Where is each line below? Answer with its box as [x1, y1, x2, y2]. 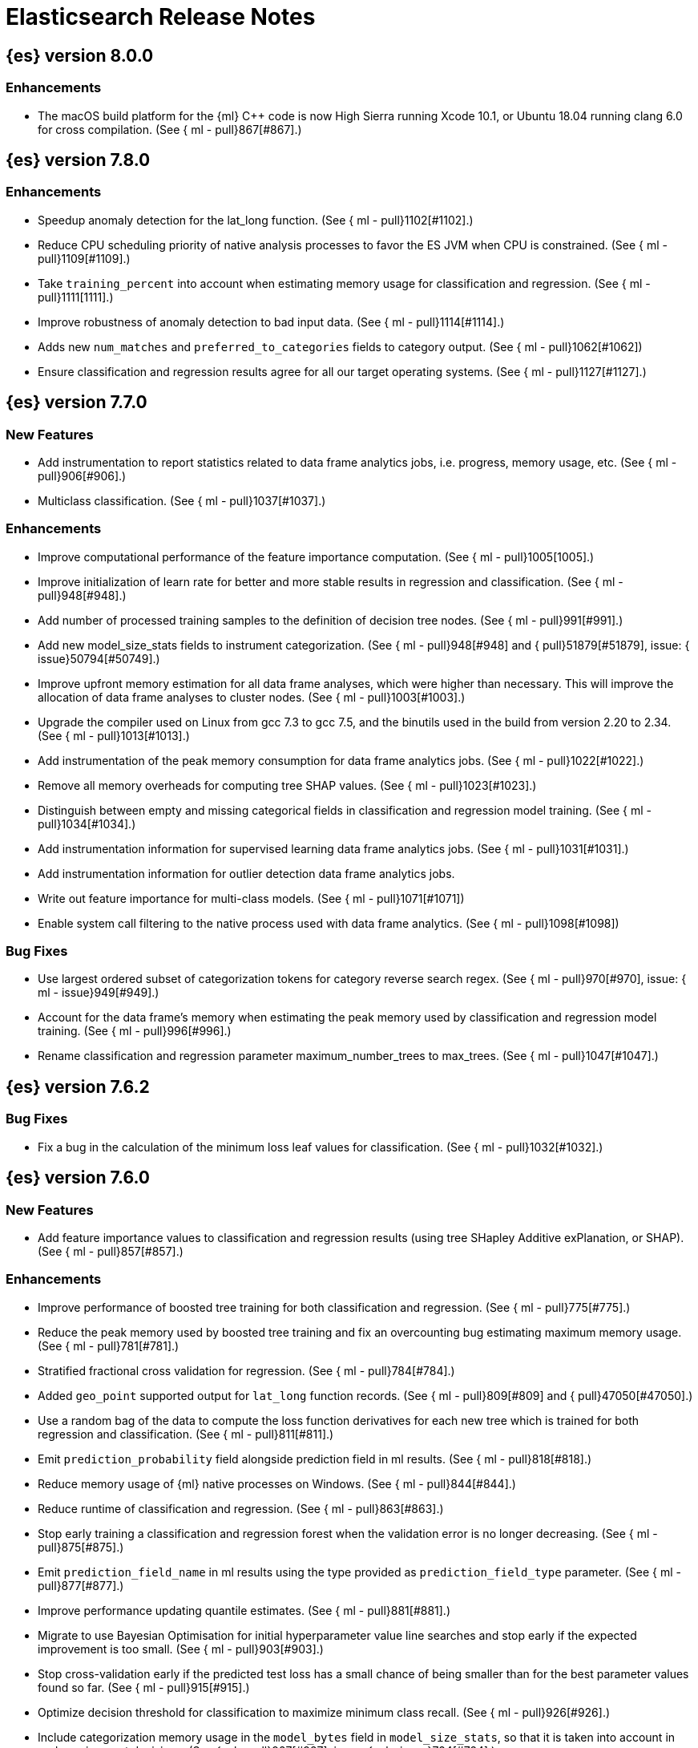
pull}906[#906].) [38, 468, 127, 483]
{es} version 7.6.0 [6, 1167, 151, 1188]
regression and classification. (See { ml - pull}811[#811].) [38, 1426, 334, 1441]
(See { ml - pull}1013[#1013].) [38, 728, 190, 742]
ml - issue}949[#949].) [38, 985, 159, 1000]
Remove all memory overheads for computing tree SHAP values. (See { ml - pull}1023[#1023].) [38, 778, 537, 792]
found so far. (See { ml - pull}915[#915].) [38, 1680, 250, 1694]
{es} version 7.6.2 [6, 1076, 150, 1097]
